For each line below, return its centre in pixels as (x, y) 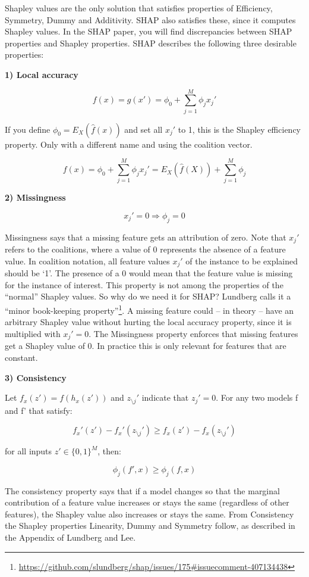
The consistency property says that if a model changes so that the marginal (142, 490)
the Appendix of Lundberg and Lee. (70, 537)
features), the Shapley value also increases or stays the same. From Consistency (149, 514)
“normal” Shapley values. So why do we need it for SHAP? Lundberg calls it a (148, 296)
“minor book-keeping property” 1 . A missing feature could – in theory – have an (149, 309)
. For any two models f (257, 397)
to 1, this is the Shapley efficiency (239, 129)
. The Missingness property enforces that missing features (193, 333)
